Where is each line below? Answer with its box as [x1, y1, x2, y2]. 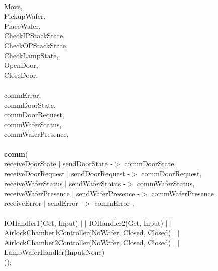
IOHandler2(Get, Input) [89, 217, 163, 228]
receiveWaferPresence [4, 188, 70, 198]
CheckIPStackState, [4, 30, 65, 41]
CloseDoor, [4, 69, 38, 80]
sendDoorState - [62, 158, 113, 169]
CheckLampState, [4, 50, 59, 60]
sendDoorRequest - [71, 168, 130, 178]
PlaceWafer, [4, 20, 41, 31]
